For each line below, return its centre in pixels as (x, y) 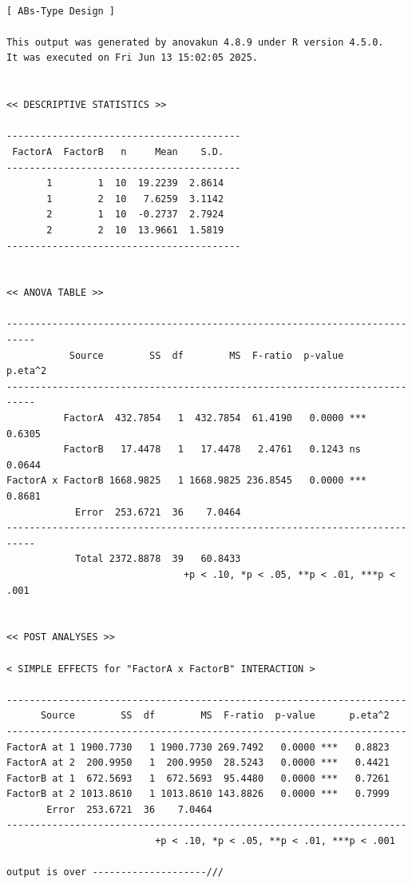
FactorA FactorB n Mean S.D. (118, 151)
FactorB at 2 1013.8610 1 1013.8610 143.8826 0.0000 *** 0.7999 (198, 794)
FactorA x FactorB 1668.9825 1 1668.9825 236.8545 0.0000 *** (187, 481)
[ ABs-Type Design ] (61, 11)
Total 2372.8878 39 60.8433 (158, 559)
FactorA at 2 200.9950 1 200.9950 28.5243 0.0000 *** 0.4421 (198, 763)
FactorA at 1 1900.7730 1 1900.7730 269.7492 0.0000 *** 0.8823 (198, 747)
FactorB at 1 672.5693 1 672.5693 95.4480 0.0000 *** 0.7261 (198, 778)
